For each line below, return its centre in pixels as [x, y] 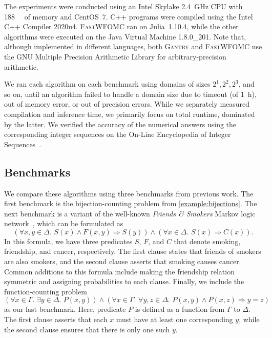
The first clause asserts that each [56, 319]
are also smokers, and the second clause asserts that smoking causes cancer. [123, 261]
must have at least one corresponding [174, 319]
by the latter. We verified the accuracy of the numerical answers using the [120, 124]
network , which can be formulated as [64, 223]
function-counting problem [46, 291]
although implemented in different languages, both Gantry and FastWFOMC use [133, 46]
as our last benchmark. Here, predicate [65, 309]
